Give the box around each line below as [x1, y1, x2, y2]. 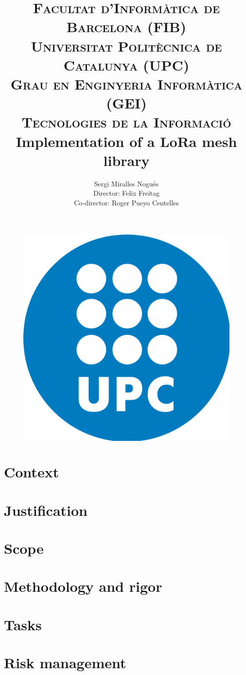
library [103, 150, 150, 170]
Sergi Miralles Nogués [94, 178, 159, 188]
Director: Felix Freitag [93, 188, 160, 198]
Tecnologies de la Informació [21, 112, 231, 132]
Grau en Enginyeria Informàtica [10, 73, 243, 93]
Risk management [4, 653, 126, 673]
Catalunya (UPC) [63, 55, 190, 74]
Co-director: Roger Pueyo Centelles [74, 197, 179, 207]
